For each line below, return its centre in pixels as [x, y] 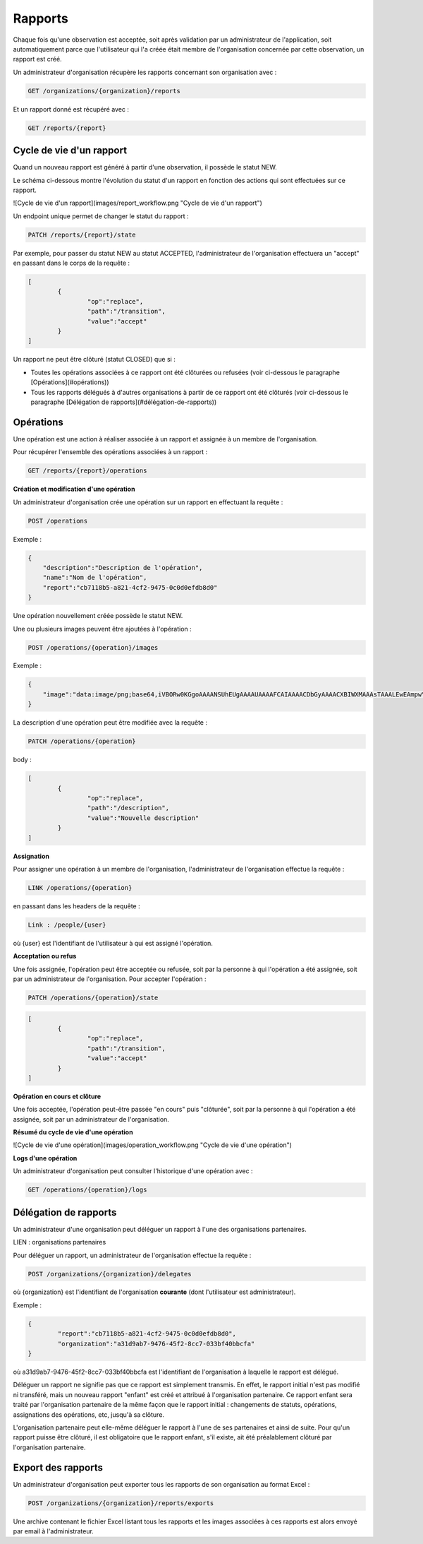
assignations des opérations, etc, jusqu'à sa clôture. [89, 1414]
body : [22, 760]
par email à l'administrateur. [54, 1531]
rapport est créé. [38, 59]
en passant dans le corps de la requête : [72, 263]
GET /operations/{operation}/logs [87, 1190]
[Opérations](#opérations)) [70, 382]
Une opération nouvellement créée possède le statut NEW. [98, 616]
